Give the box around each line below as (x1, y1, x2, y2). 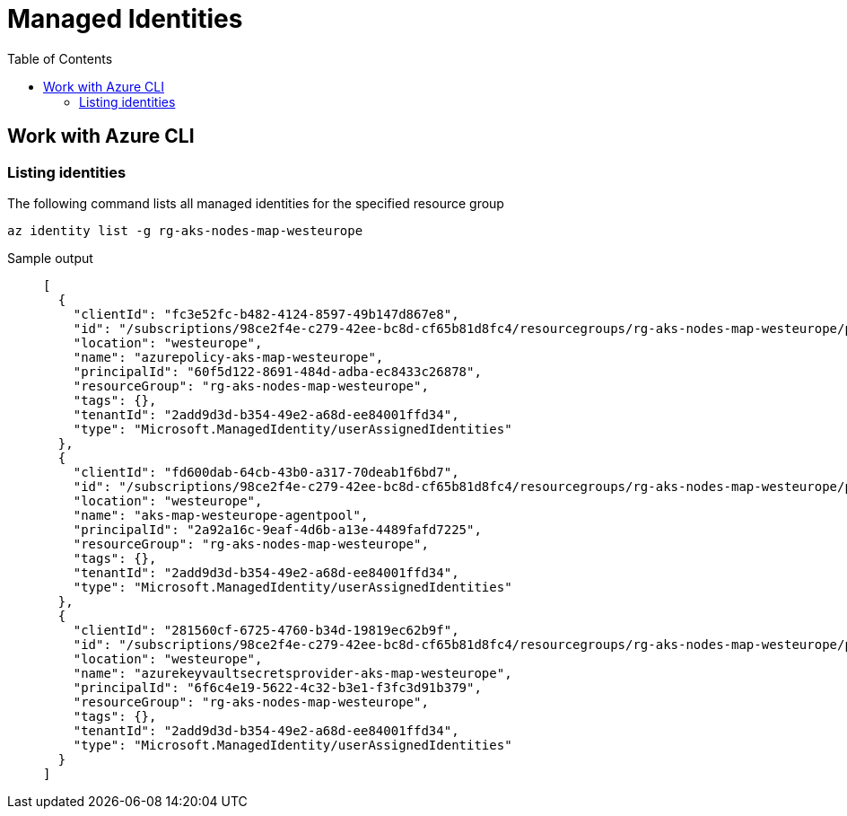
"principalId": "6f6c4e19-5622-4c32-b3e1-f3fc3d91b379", (73, 680, 482, 695)
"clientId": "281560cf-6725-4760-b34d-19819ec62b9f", (73, 622, 459, 637)
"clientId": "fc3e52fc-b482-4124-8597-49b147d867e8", (73, 306, 459, 321)
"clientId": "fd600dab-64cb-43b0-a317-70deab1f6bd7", (73, 464, 459, 479)
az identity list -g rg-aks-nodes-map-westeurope (7, 223, 363, 238)
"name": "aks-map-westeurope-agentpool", (73, 507, 369, 522)
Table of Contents (7, 50, 113, 66)
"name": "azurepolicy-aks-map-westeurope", (73, 349, 384, 364)
